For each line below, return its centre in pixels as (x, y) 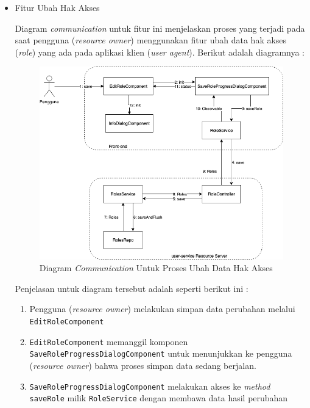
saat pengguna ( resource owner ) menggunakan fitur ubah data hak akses (151, 40)
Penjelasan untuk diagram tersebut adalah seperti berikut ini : (132, 288)
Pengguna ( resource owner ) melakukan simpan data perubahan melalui (162, 309)
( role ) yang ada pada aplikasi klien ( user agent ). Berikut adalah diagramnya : (160, 52)
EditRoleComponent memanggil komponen (109, 341)
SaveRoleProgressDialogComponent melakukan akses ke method (150, 386)
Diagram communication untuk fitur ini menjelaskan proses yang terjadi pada (160, 28)
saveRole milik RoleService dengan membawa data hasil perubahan (159, 398)
